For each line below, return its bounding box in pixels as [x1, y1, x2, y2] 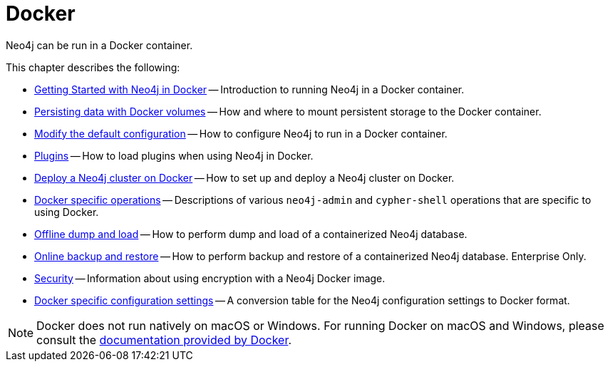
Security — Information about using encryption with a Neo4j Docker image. [34, 272, 386, 284]
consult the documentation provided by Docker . [36, 332, 292, 347]
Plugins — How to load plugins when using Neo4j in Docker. [34, 149, 314, 162]
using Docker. [34, 205, 99, 218]
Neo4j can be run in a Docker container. [6, 38, 193, 51]
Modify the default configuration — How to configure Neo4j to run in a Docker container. [34, 127, 448, 140]
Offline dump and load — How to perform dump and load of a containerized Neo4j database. [34, 227, 467, 240]
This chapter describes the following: [6, 61, 180, 73]
